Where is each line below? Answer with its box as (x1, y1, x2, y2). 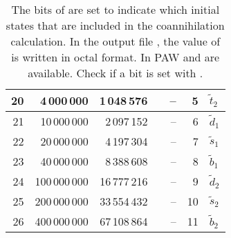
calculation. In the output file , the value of (10, 33, 221, 49)
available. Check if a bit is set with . (28, 65, 203, 81)
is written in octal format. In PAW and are (11, 49, 220, 65)
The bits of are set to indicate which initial (11, 1, 220, 17)
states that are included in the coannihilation (6, 17, 225, 33)
